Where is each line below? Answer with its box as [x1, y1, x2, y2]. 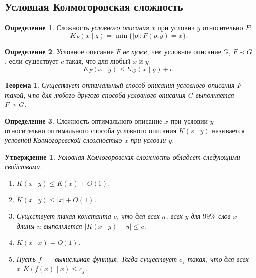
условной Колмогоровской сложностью [5, 135, 122, 145]
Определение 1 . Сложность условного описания [5, 22, 149, 33]
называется [212, 125, 245, 136]
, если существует [5, 56, 59, 66]
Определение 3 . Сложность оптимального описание [5, 115, 162, 126]
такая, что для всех [187, 253, 249, 264]
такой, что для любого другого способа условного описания [5, 89, 186, 100]
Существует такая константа [16, 210, 111, 221]
